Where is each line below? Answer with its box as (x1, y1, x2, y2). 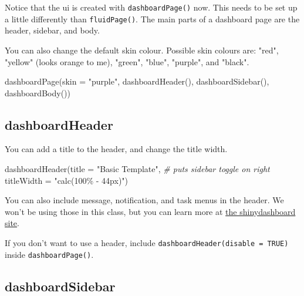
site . (5, 217, 19, 229)
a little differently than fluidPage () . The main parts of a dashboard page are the (5, 12, 300, 25)
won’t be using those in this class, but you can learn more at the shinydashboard (5, 205, 296, 217)
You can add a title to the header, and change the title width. (5, 143, 228, 155)
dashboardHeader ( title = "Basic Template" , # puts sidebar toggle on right (5, 163, 270, 175)
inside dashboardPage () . (5, 248, 94, 260)
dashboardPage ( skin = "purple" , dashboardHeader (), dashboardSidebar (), (5, 75, 269, 88)
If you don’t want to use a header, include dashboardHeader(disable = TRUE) (5, 237, 289, 249)
